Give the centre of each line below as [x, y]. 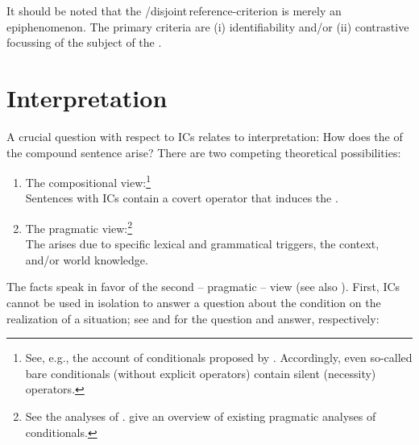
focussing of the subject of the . [84, 42]
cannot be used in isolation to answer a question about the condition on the [194, 302]
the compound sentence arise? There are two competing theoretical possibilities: [204, 152]
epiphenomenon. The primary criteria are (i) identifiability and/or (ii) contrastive [208, 26]
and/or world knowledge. [87, 259]
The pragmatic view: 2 [79, 227]
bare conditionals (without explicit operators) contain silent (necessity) [201, 373]
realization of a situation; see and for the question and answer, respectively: [193, 318]
